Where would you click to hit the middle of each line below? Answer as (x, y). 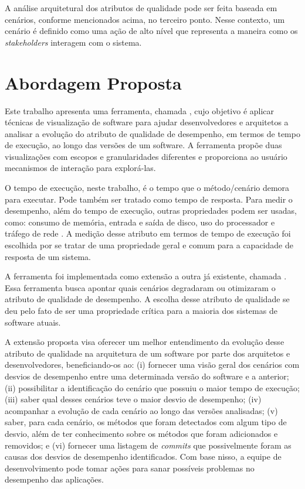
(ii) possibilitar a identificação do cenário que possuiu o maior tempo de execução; (152, 387)
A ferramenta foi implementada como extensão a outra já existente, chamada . (146, 276)
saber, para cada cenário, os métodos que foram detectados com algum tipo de (146, 422)
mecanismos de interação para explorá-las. (80, 168)
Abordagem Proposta (93, 82)
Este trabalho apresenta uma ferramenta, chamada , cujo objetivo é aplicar (140, 110)
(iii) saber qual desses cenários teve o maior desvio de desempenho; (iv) (133, 399)
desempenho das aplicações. (54, 479)
